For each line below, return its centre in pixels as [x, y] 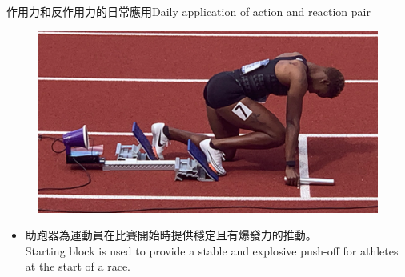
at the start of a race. [78, 266]
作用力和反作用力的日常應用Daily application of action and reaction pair [188, 11]
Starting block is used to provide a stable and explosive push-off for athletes [212, 250]
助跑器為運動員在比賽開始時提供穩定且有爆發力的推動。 [171, 235]
